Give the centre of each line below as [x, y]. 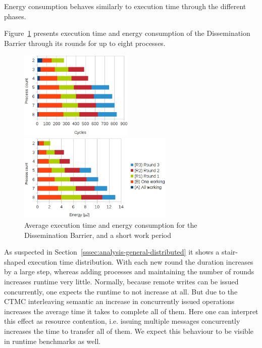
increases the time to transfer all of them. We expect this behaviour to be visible [129, 331]
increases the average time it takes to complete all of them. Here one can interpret [131, 311]
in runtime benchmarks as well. [53, 341]
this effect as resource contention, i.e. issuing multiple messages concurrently [122, 321]
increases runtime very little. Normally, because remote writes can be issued [121, 281]
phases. [15, 16]
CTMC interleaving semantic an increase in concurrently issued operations [119, 301]
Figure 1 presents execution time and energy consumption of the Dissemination [127, 33]
